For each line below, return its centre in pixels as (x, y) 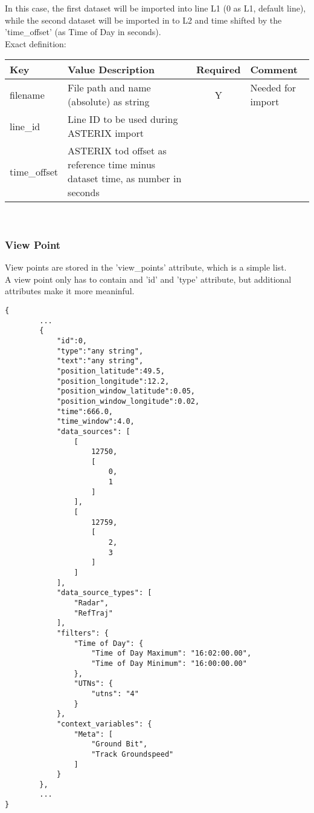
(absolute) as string (109, 102)
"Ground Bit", (120, 744)
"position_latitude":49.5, (111, 371)
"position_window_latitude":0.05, (126, 391)
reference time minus (112, 165)
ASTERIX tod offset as (117, 151)
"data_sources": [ (93, 431)
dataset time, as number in (125, 179)
